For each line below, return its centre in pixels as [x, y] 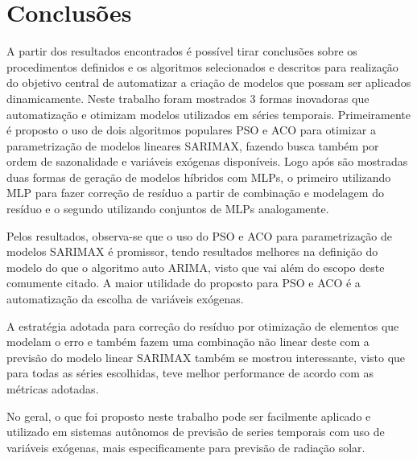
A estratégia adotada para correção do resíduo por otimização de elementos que [203, 325]
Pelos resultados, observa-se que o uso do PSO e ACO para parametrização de [199, 235]
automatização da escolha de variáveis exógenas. [125, 299]
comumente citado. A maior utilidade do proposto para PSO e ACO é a [184, 283]
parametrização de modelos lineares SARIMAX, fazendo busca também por [193, 145]
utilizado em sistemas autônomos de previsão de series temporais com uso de [196, 432]
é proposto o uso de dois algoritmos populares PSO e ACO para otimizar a [191, 130]
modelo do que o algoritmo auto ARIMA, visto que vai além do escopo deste [196, 267]
